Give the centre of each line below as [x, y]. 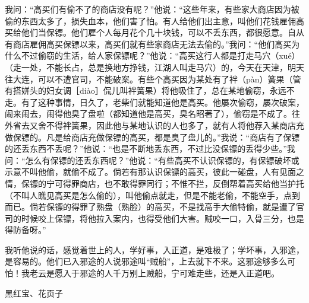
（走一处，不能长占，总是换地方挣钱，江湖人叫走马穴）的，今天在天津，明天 [154, 67]
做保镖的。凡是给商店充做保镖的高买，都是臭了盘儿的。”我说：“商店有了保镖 [152, 137]
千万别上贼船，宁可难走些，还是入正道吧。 [196, 273]
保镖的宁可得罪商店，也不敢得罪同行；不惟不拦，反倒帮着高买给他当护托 [163, 183]
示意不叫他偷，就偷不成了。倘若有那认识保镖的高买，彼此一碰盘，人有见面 [150, 172]
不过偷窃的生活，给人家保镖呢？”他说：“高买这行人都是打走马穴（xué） [160, 55]
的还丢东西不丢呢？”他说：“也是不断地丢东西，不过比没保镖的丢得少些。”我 [150, 149]
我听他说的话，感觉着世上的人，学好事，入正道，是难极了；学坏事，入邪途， [154, 249]
